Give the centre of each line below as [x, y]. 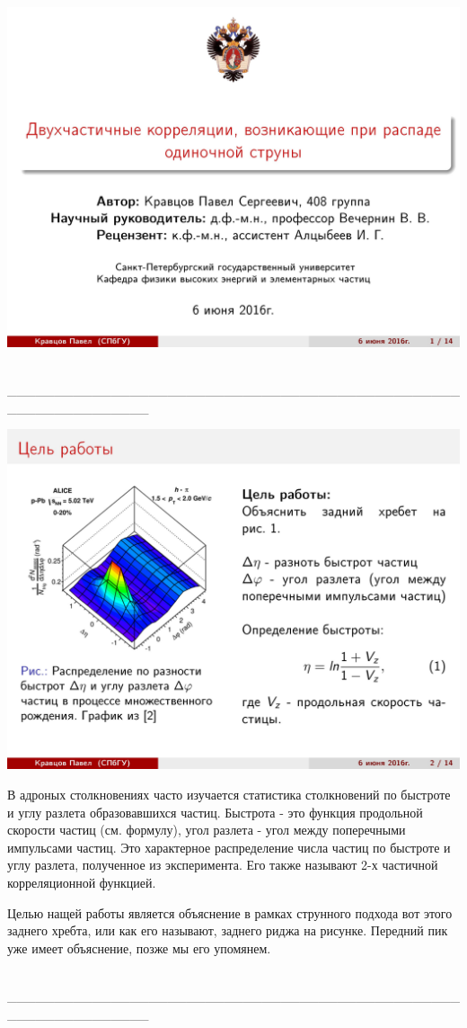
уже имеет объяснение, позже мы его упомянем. [139, 948]
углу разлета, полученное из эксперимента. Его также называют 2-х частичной [223, 865]
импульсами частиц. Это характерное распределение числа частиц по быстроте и [229, 847]
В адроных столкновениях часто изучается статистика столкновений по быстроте [229, 794]
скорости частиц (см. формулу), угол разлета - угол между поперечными [207, 830]
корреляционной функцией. [82, 882]
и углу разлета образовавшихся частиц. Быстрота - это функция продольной [215, 812]
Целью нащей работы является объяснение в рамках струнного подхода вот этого [230, 912]
